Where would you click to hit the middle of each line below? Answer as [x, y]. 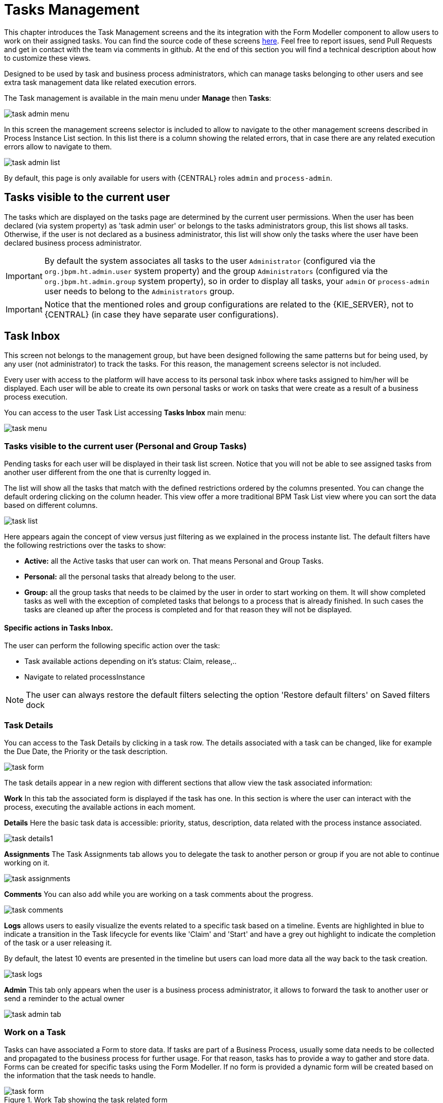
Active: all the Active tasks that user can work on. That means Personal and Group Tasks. [174, 561]
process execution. [36, 397]
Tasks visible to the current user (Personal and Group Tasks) [126, 446]
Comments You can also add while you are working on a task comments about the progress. [159, 894]
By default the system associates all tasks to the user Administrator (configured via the [210, 261]
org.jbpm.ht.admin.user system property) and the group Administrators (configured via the [216, 271]
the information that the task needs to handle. [80, 1075]
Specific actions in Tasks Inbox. [59, 627]
